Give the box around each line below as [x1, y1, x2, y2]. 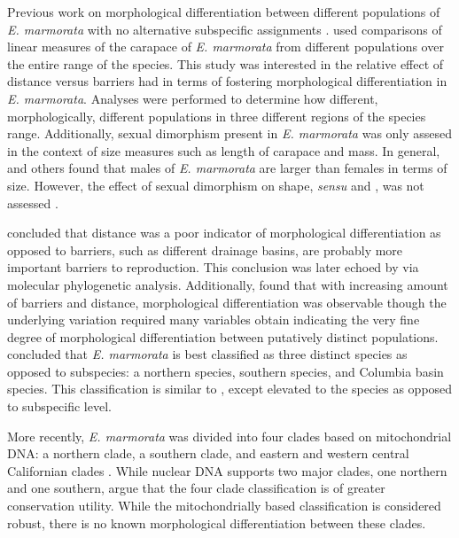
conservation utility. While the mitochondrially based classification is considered [7, 496, 441, 515]
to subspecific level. [7, 397, 112, 416]
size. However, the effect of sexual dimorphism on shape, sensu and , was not [7, 175, 424, 194]
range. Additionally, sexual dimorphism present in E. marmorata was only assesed [7, 124, 453, 143]
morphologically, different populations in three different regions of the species [7, 106, 426, 125]
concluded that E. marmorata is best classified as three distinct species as [7, 345, 408, 363]
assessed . [7, 193, 58, 212]
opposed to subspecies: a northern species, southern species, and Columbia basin [7, 362, 444, 380]
